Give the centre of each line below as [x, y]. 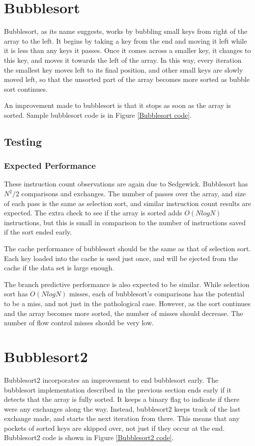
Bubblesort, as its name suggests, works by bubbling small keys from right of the [126, 31]
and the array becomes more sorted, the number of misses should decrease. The [124, 313]
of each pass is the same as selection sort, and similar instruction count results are [128, 203]
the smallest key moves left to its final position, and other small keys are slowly [124, 69]
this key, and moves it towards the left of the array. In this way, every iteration [123, 60]
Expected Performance [50, 166]
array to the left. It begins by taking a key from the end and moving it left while [126, 40]
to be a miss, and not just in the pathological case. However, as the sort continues [127, 303]
